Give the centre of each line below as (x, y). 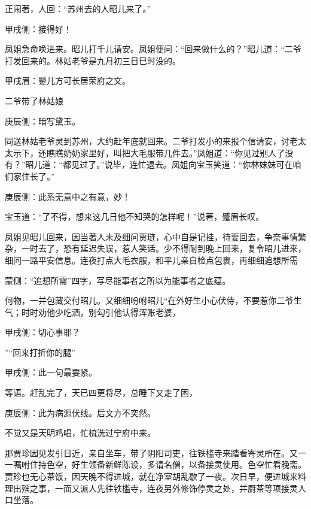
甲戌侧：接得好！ (38, 28)
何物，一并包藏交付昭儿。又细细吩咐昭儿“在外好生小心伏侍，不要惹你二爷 (149, 300)
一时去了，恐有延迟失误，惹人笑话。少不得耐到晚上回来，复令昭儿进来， (164, 248)
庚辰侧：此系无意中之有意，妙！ (68, 196)
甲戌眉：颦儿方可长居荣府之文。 (68, 81)
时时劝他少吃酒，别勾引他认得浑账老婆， (101, 312)
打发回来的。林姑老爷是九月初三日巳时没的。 (93, 60)
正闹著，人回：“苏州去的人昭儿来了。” (78, 8)
